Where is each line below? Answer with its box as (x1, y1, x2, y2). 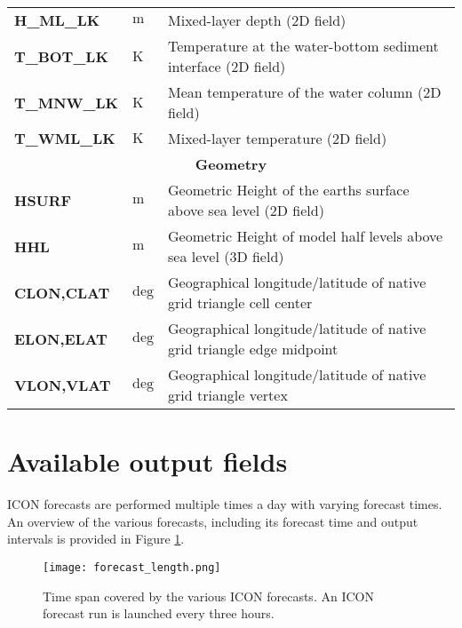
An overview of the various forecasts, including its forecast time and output (7, 512, 418, 530)
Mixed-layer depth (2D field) (168, 10, 346, 30)
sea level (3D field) (168, 246, 284, 266)
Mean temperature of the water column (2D (168, 82, 442, 102)
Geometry (195, 154, 267, 174)
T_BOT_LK (14, 45, 108, 67)
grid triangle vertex (168, 385, 288, 405)
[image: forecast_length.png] (43, 560, 221, 574)
